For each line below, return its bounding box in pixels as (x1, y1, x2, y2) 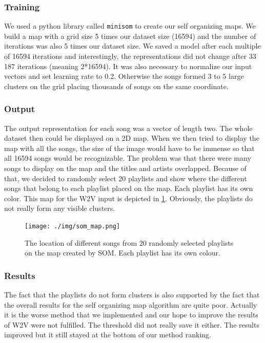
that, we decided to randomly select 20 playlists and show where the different (4, 173, 247, 183)
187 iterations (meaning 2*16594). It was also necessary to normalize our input (4, 60, 252, 71)
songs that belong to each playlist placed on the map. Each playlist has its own (4, 183, 253, 194)
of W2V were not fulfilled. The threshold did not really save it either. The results (4, 319, 259, 330)
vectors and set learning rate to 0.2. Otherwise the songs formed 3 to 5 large (4, 71, 244, 81)
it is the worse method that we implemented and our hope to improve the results (4, 309, 258, 320)
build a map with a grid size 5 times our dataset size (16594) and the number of (4, 30, 256, 41)
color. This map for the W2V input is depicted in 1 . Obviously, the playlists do (4, 192, 253, 203)
